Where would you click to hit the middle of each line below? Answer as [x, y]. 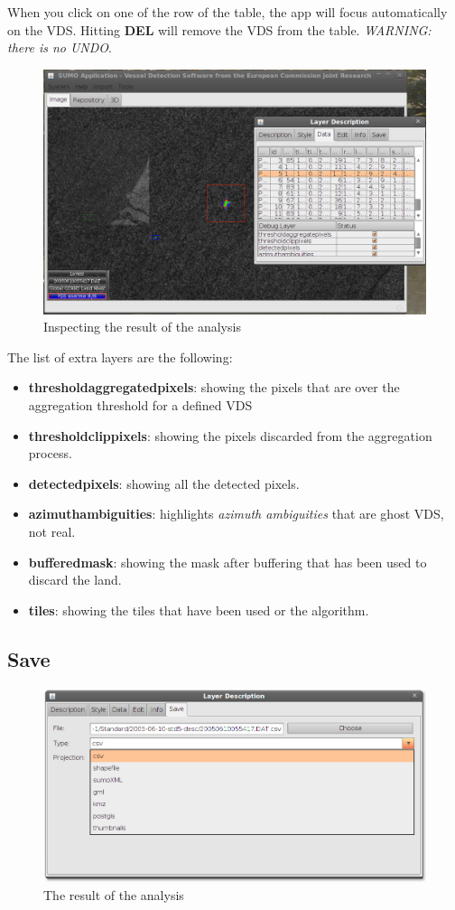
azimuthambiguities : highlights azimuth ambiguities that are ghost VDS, [236, 514]
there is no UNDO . [60, 47]
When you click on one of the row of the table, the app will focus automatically [227, 12]
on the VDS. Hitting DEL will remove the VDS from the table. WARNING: [219, 29]
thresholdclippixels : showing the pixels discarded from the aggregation [230, 435]
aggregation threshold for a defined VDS [140, 404]
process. [50, 453]
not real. [52, 531]
